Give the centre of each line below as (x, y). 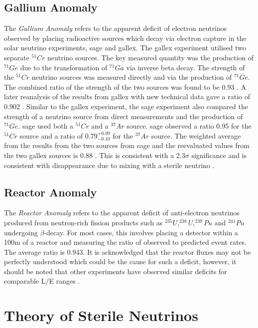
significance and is (219, 155)
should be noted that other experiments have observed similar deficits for (116, 271)
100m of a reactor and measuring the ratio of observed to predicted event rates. (125, 242)
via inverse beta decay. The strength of (186, 67)
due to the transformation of (64, 67)
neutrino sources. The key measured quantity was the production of (150, 57)
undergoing (21, 232)
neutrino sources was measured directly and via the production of (132, 77)
